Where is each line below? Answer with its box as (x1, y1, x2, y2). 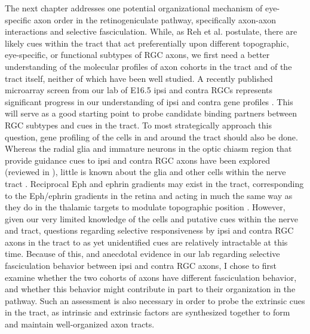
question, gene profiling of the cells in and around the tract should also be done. (5, 130, 298, 143)
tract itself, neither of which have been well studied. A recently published (5, 72, 273, 84)
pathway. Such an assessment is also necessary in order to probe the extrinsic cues (5, 294, 305, 307)
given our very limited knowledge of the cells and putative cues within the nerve (5, 212, 299, 225)
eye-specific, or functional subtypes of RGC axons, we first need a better (5, 48, 270, 61)
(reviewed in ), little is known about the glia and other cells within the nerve (5, 166, 286, 178)
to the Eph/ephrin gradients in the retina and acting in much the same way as (5, 189, 293, 201)
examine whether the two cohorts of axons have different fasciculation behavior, (5, 271, 297, 283)
